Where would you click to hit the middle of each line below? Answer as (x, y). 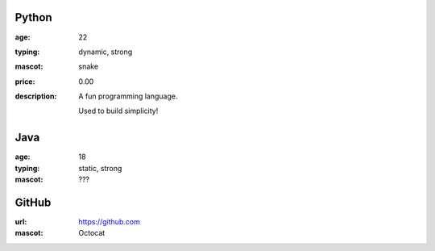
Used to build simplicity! (118, 111)
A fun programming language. (128, 96)
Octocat (92, 233)
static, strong (100, 168)
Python (33, 17)
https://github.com (109, 222)
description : (36, 96)
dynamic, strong (106, 52)
